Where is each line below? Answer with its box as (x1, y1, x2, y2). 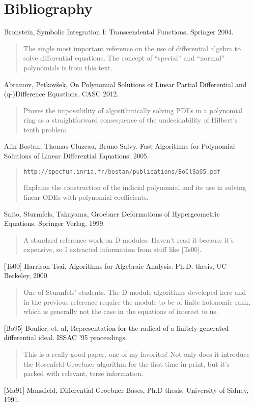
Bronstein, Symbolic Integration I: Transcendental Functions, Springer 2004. (4, 27, 234, 37)
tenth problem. (23, 124, 68, 134)
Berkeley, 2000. (4, 270, 49, 281)
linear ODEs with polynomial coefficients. (23, 191, 149, 202)
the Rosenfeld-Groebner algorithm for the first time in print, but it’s (23, 358, 230, 369)
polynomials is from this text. (23, 62, 113, 72)
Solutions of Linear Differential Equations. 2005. (4, 151, 149, 161)
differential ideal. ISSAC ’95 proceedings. (4, 332, 127, 343)
